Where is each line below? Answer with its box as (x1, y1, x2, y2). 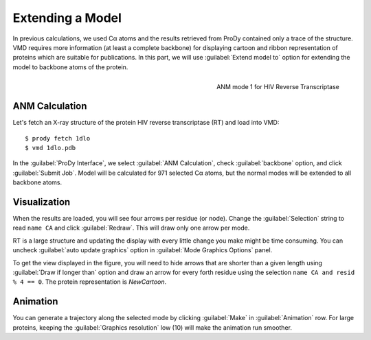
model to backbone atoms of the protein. (12, 62, 128, 71)
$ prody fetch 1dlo (25, 134, 91, 142)
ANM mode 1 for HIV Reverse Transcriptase (216, 82, 339, 90)
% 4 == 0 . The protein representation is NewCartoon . (12, 278, 167, 286)
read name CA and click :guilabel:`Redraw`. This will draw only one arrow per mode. (12, 223, 250, 232)
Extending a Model (12, 10, 122, 25)
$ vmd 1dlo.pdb (25, 144, 76, 151)
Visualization (12, 196, 71, 208)
